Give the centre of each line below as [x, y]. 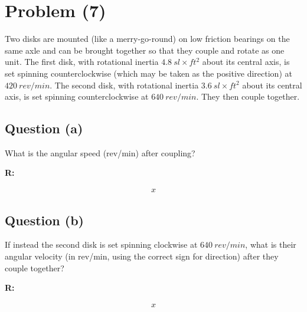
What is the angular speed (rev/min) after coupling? [100, 152]
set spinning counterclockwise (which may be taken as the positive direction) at [148, 73]
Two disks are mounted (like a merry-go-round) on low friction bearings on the [147, 39]
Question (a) [44, 128]
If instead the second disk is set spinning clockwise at [101, 244]
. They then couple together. [248, 96]
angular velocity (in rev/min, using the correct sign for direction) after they [142, 256]
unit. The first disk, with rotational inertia [82, 62]
